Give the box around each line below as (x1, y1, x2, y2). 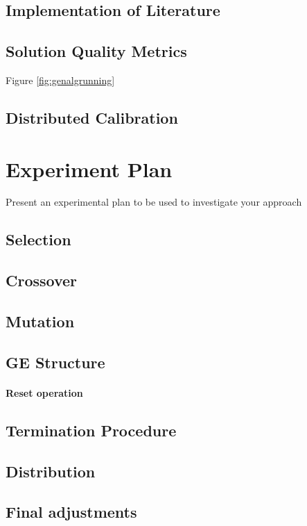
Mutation (6, 311, 75, 332)
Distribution (6, 460, 96, 482)
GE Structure (6, 351, 105, 372)
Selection (6, 229, 71, 250)
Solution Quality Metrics (6, 40, 187, 62)
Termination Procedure (6, 419, 177, 441)
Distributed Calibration (6, 106, 178, 128)
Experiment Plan (6, 154, 173, 183)
